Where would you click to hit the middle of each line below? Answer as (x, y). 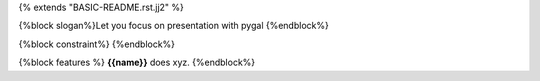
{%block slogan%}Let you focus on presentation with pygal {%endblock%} (173, 26)
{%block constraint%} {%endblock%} (96, 44)
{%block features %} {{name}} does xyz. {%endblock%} (137, 62)
